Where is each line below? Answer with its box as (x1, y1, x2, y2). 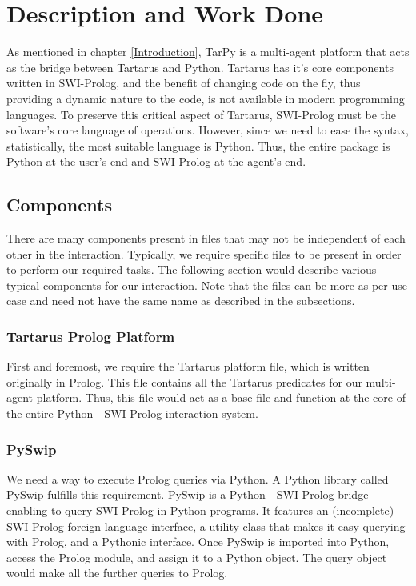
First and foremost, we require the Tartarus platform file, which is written (6, 358, 370, 375)
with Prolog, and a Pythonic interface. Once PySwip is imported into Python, (6, 533, 390, 550)
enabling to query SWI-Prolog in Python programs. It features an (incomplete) (6, 502, 394, 519)
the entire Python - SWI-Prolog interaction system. (6, 405, 258, 422)
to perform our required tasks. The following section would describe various (6, 261, 377, 278)
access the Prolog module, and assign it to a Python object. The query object (6, 548, 387, 565)
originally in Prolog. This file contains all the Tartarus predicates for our (6, 373, 362, 390)
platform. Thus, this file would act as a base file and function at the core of (36, 389, 406, 406)
